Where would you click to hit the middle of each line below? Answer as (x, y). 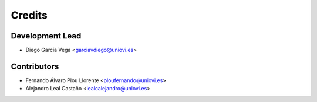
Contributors (35, 66)
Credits (29, 15)
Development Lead (46, 36)
